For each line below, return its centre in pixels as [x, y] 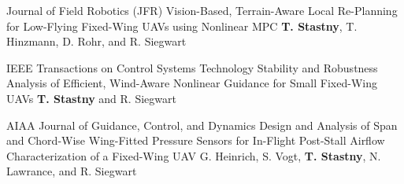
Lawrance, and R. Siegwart [72, 171]
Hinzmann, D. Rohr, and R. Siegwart [96, 41]
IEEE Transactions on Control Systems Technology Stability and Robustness [192, 67]
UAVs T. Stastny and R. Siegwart [91, 98]
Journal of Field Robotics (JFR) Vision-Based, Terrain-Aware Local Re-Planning [202, 10]
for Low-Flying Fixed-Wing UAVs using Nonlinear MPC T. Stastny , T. [182, 26]
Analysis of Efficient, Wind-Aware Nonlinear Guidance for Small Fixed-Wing [192, 83]
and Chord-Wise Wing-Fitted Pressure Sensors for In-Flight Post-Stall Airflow [196, 140]
